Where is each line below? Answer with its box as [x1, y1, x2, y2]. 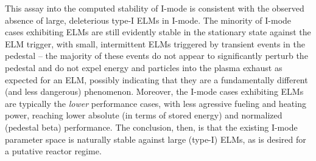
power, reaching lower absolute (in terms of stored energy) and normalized [5, 109, 283, 122]
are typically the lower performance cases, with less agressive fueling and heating [5, 97, 306, 109]
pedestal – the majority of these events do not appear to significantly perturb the [5, 49, 308, 62]
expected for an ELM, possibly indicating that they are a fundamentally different [5, 73, 308, 86]
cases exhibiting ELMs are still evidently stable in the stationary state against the [5, 26, 311, 38]
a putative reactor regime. [5, 145, 102, 157]
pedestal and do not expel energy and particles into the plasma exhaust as [5, 61, 283, 74]
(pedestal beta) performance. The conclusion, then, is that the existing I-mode [5, 120, 298, 133]
